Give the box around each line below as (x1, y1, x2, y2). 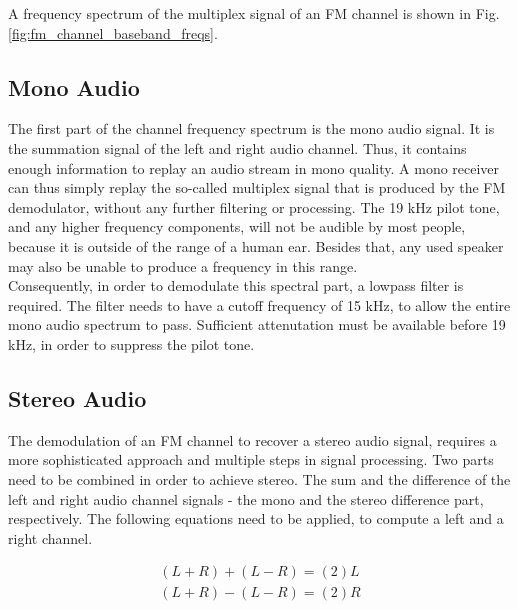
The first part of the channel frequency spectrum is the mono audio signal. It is (8, 118, 495, 139)
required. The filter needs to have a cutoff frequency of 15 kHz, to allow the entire (8, 294, 511, 315)
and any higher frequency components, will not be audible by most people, (8, 216, 466, 237)
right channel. (8, 527, 93, 548)
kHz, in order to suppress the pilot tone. (8, 333, 255, 354)
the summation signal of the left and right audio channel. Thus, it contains (8, 137, 467, 158)
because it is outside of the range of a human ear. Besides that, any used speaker (8, 235, 504, 256)
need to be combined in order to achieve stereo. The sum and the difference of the (8, 468, 511, 489)
